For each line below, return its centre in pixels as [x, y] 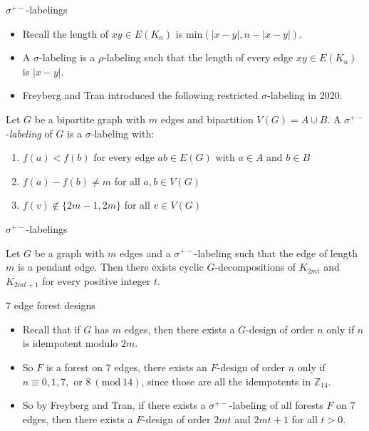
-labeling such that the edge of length [276, 253]
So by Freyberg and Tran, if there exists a [114, 405]
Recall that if [51, 329]
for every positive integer [97, 280]
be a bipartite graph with [90, 119]
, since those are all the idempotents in [226, 381]
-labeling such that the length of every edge [198, 57]
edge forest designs [54, 305]
